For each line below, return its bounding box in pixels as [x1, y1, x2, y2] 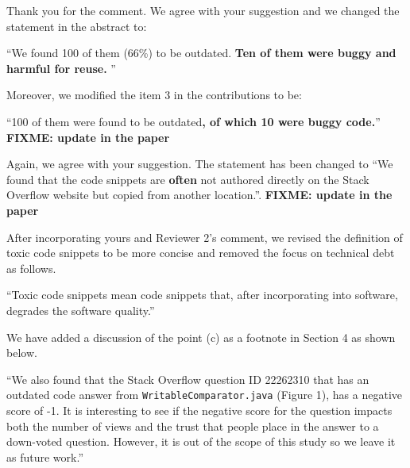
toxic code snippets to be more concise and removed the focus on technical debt [6, 244, 395, 261]
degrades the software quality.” [6, 301, 155, 318]
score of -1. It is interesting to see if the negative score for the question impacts [6, 401, 393, 418]
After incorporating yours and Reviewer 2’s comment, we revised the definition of [6, 228, 403, 245]
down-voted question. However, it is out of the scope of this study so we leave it [6, 433, 396, 450]
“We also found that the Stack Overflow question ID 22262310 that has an [6, 370, 369, 387]
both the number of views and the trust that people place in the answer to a [6, 417, 379, 434]
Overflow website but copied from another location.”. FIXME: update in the [6, 186, 393, 203]
